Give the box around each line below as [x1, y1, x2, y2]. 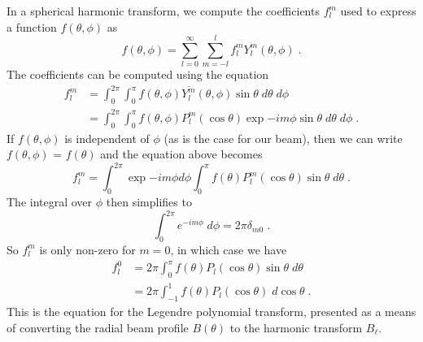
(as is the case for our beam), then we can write [164, 129, 403, 146]
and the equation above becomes [100, 145, 263, 162]
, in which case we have [170, 240, 287, 258]
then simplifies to [106, 193, 192, 210]
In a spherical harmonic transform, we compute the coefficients [7, 2, 320, 19]
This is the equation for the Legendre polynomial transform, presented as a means [7, 303, 416, 320]
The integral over [7, 193, 93, 210]
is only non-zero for [39, 240, 136, 258]
